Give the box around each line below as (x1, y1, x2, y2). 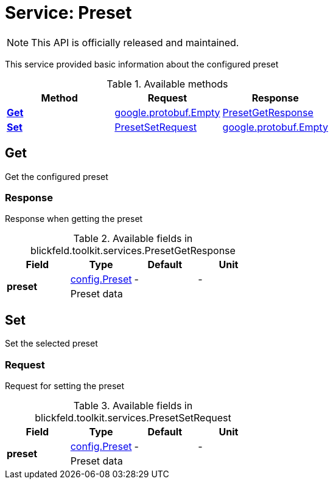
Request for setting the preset (5, 380, 125, 391)
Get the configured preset (5, 171, 108, 182)
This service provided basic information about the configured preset (5, 58, 279, 69)
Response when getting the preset (5, 213, 143, 224)
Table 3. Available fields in (73, 399, 193, 412)
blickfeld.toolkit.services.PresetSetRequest (35, 411, 231, 424)
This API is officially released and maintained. (31, 36, 239, 49)
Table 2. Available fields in (73, 232, 193, 245)
